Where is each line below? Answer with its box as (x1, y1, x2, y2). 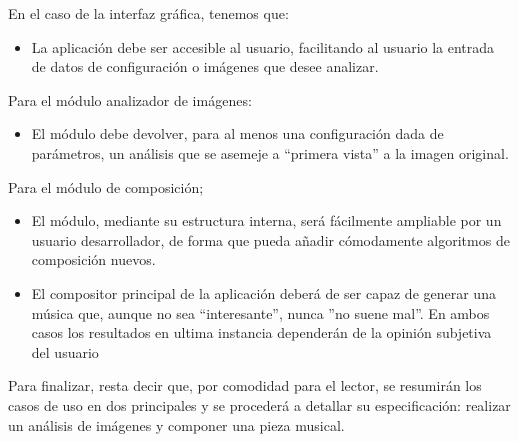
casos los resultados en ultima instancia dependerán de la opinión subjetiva (31, 322, 492, 343)
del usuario (31, 341, 99, 362)
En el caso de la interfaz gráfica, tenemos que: (8, 3, 289, 23)
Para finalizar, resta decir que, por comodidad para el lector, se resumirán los (8, 375, 482, 396)
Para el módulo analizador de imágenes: (8, 89, 252, 110)
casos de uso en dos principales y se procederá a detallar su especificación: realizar (8, 394, 511, 415)
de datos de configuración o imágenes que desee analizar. (31, 56, 379, 77)
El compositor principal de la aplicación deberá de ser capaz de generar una (31, 282, 496, 303)
